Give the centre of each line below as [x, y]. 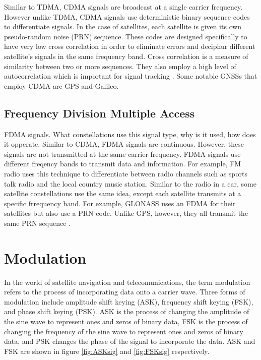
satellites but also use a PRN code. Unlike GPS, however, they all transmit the [126, 213]
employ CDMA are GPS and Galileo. [61, 85]
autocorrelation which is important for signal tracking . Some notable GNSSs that [131, 76]
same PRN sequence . [37, 223]
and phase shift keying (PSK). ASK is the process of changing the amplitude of [127, 311]
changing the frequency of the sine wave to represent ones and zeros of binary [124, 331]
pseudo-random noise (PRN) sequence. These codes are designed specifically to [126, 36]
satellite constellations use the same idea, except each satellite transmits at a [123, 193]
